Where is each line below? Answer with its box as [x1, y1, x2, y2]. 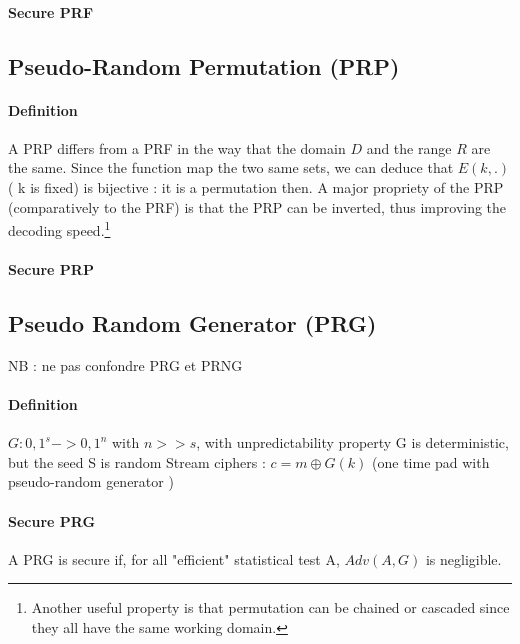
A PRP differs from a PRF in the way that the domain [8, 137, 346, 158]
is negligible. [425, 548, 502, 569]
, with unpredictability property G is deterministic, [196, 432, 509, 453]
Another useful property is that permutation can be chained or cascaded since [31, 597, 510, 618]
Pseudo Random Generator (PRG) [8, 307, 377, 338]
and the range [366, 137, 452, 158]
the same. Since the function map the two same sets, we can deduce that [8, 157, 454, 178]
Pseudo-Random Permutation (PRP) [8, 50, 400, 81]
